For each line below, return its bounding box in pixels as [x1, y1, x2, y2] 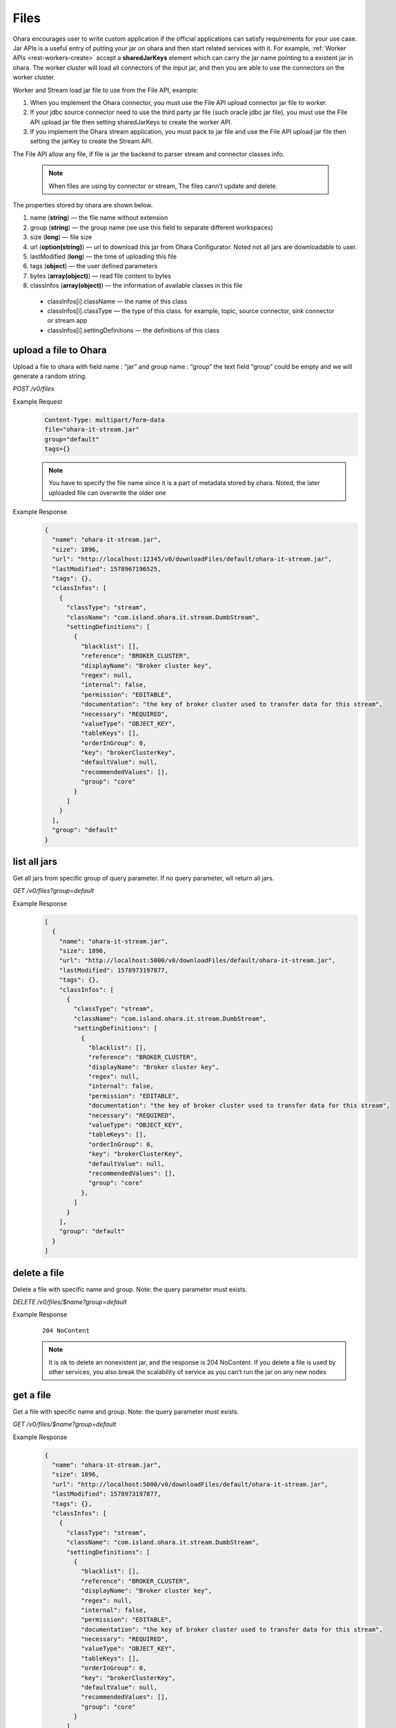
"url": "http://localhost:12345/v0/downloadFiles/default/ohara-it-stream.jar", [52, 555, 333, 563]
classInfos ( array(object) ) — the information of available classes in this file [30, 281, 243, 290]
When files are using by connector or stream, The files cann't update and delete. [48, 182, 278, 190]
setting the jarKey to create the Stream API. [30, 137, 153, 145]
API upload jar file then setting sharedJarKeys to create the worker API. [30, 118, 232, 126]
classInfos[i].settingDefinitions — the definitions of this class [47, 326, 220, 335]
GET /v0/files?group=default [12, 887, 95, 895]
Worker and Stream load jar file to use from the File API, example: [12, 86, 199, 94]
